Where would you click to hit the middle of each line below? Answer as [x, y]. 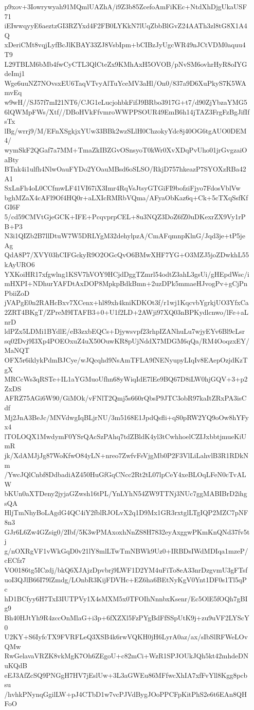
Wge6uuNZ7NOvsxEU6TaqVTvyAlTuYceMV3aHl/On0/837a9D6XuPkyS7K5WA [125, 83]
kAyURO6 [20, 264]
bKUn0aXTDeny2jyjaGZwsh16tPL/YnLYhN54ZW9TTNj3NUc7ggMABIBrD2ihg [126, 493]
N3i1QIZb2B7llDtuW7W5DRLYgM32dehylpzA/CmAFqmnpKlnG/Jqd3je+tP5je [125, 236]
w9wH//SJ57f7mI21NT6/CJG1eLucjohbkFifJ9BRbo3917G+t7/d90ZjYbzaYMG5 [126, 102]
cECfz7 [15, 560]
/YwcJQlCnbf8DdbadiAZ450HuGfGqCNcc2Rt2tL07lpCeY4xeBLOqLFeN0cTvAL [125, 474]
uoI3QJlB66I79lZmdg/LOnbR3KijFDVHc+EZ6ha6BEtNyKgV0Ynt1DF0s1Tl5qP [126, 579]
